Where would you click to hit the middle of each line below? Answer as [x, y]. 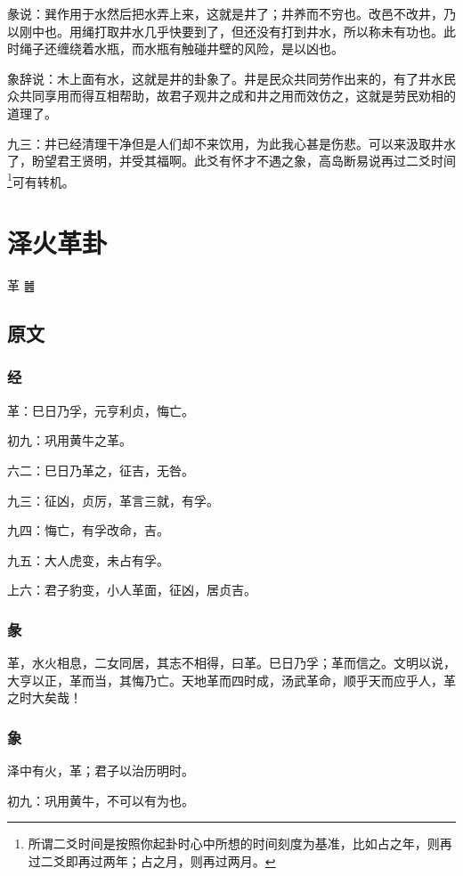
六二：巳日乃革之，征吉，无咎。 [101, 470]
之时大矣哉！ [45, 698]
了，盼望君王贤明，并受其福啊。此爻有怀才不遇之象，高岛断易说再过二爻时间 [231, 161]
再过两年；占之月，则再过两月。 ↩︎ [177, 860]
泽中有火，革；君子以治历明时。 [101, 771]
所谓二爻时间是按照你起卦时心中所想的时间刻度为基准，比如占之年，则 [234, 844]
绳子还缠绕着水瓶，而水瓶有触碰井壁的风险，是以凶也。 [181, 49]
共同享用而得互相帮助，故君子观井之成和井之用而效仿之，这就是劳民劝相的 [237, 96]
